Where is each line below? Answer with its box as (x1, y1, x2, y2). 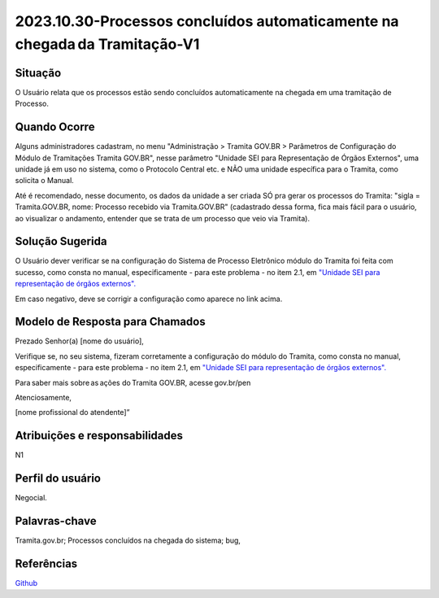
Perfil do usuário (15, 472, 102, 486)
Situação (15, 66, 62, 80)
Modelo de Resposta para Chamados (15, 315, 206, 329)
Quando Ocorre (15, 120, 95, 134)
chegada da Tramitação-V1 (15, 35, 200, 53)
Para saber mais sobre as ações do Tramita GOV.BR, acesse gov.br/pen (15, 378, 251, 387)
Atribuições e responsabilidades (15, 429, 183, 443)
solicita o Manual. (15, 176, 75, 186)
